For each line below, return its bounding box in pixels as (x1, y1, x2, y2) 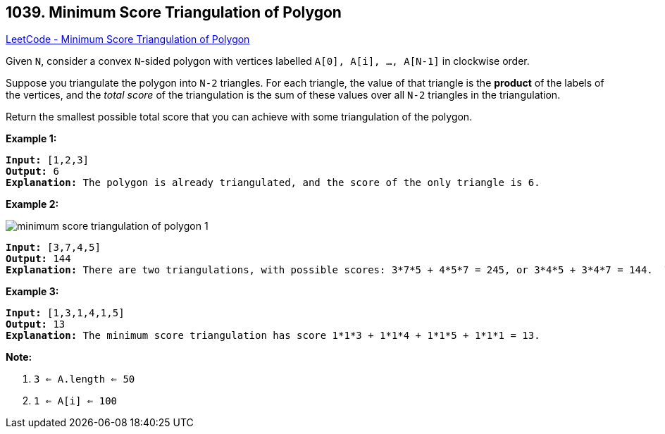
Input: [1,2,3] (6, 154, 89, 166)
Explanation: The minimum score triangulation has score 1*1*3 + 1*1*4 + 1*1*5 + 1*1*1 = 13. (6, 330, 540, 342)
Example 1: (6, 132, 57, 145)
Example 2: (6, 198, 59, 211)
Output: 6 (6, 166, 59, 178)
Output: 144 (6, 253, 71, 265)
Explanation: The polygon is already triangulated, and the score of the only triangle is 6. (6, 177, 540, 189)
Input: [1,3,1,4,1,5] (6, 307, 125, 319)
